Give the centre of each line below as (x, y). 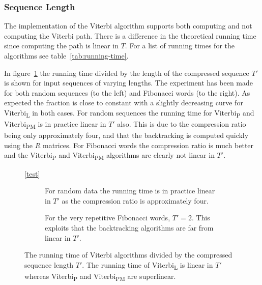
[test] (32, 173)
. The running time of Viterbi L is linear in (148, 265)
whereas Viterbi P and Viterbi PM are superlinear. (100, 276)
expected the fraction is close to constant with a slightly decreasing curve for (124, 103)
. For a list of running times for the (180, 46)
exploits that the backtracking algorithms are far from (129, 227)
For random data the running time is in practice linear (130, 191)
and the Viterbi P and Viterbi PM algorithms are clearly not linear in (109, 156)
